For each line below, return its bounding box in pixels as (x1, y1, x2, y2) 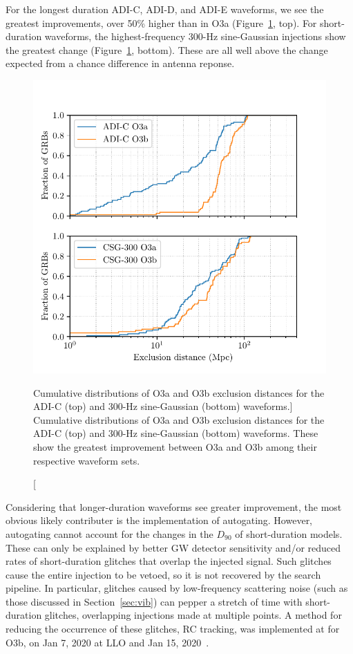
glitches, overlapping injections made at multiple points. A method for (44, 608, 342, 622)
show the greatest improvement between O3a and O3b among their (33, 439, 317, 454)
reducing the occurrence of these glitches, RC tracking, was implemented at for (6, 622, 340, 636)
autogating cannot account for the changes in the (6, 526, 213, 541)
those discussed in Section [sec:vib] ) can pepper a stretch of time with (6, 594, 303, 608)
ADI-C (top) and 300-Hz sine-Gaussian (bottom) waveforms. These (33, 426, 318, 440)
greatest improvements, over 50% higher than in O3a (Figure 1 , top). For (6, 15, 317, 30)
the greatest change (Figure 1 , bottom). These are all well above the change (6, 42, 328, 57)
